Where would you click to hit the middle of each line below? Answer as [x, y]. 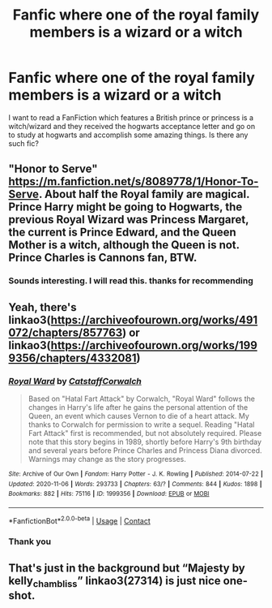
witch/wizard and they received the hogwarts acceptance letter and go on [132, 126]
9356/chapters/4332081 [72, 358]
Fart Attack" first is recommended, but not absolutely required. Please [145, 433]
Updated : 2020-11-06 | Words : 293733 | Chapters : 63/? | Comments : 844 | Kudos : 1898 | [135, 484]
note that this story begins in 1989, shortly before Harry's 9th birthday [144, 442]
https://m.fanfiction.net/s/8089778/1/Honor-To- [134, 181]
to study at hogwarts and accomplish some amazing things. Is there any [128, 135]
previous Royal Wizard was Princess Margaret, [129, 220]
